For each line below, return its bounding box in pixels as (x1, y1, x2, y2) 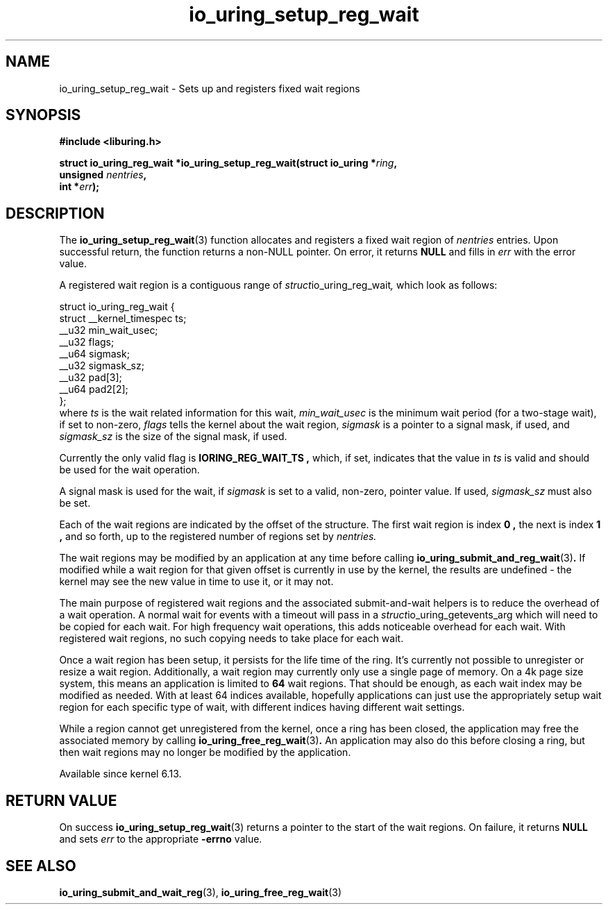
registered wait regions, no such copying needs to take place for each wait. (59, 632, 404, 645)
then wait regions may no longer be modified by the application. (59, 746, 351, 759)
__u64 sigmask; (59, 348, 130, 360)
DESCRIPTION (6, 204, 105, 222)
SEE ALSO (6, 857, 76, 875)
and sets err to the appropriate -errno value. (59, 833, 262, 845)
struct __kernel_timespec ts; (59, 312, 187, 325)
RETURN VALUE (6, 791, 117, 809)
